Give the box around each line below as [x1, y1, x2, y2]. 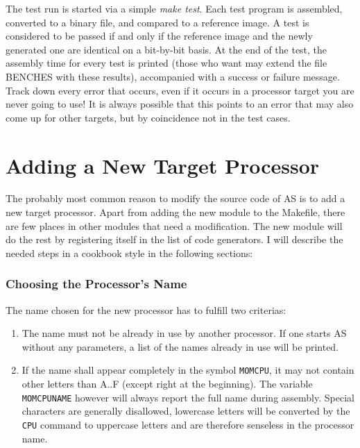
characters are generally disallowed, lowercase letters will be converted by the [22, 404, 350, 418]
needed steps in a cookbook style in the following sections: [6, 245, 253, 260]
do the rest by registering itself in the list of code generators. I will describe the [6, 232, 343, 247]
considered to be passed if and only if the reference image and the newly [6, 28, 313, 43]
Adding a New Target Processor [6, 151, 320, 179]
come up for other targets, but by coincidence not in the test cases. [6, 110, 291, 124]
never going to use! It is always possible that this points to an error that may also [6, 97, 354, 111]
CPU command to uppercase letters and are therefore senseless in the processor [22, 417, 354, 431]
